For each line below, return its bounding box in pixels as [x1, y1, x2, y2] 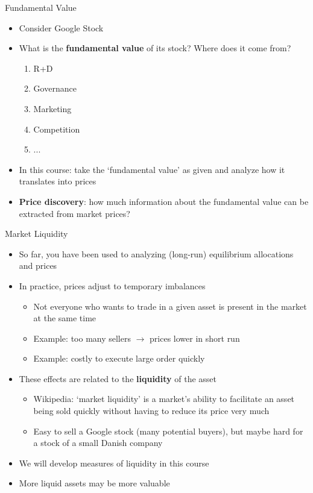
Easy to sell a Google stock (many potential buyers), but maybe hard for [33, 424, 303, 437]
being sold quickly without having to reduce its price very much [33, 404, 270, 417]
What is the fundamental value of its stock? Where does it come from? [19, 42, 291, 54]
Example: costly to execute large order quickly [33, 352, 205, 365]
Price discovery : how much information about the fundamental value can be [19, 195, 309, 207]
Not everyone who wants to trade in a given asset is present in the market [33, 300, 307, 312]
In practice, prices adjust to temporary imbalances [19, 279, 206, 292]
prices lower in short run [150, 331, 240, 344]
